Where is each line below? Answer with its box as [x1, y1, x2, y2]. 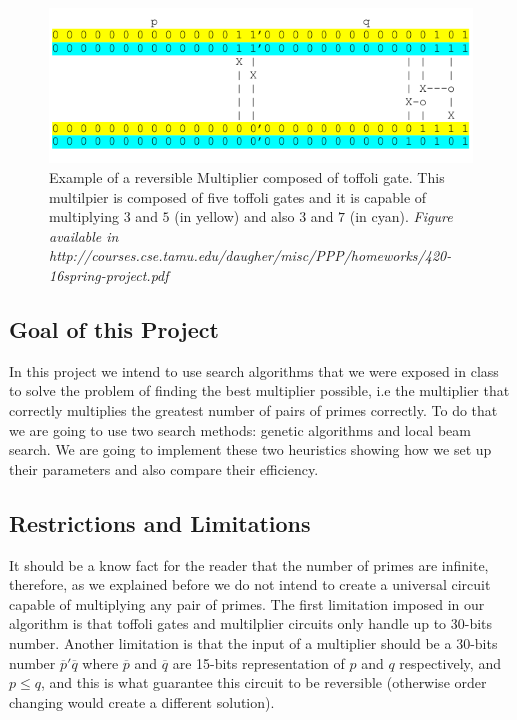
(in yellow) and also [174, 206, 295, 227]
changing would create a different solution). [9, 691, 275, 712]
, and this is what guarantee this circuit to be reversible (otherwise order [40, 672, 487, 693]
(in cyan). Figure [349, 206, 453, 227]
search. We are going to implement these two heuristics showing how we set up [9, 439, 492, 460]
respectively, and [399, 652, 501, 673]
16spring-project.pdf [49, 265, 169, 286]
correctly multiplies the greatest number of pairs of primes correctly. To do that [9, 400, 498, 420]
